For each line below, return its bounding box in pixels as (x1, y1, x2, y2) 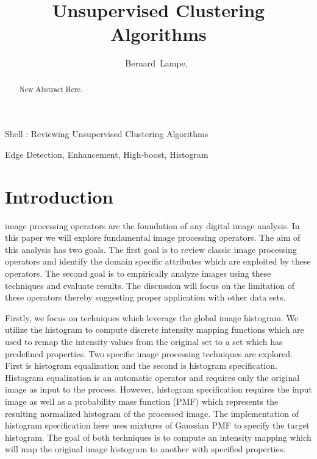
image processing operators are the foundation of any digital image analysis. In (5, 219, 300, 232)
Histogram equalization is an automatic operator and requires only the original (5, 371, 300, 383)
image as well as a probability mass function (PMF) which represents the (5, 394, 279, 407)
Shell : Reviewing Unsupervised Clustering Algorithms (5, 127, 208, 140)
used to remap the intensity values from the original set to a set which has (5, 335, 283, 348)
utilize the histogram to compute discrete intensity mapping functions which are (5, 323, 304, 336)
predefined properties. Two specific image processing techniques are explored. (5, 347, 293, 360)
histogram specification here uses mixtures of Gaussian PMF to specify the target (5, 419, 310, 432)
